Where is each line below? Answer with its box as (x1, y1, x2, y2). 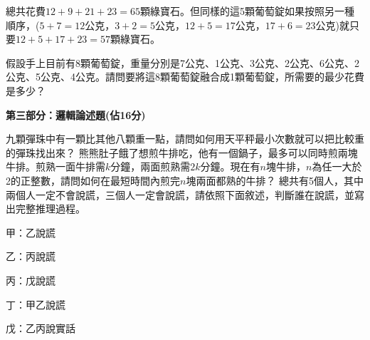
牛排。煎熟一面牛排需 (6, 159, 105, 174)
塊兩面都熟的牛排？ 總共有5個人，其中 (186, 172, 364, 187)
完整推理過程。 (15, 201, 85, 216)
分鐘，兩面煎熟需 (110, 159, 191, 174)
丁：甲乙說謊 (6, 297, 65, 311)
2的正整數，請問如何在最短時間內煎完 (6, 172, 180, 187)
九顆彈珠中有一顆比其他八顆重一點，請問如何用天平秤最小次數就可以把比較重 (6, 131, 364, 146)
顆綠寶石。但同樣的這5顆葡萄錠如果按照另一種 (140, 4, 355, 18)
